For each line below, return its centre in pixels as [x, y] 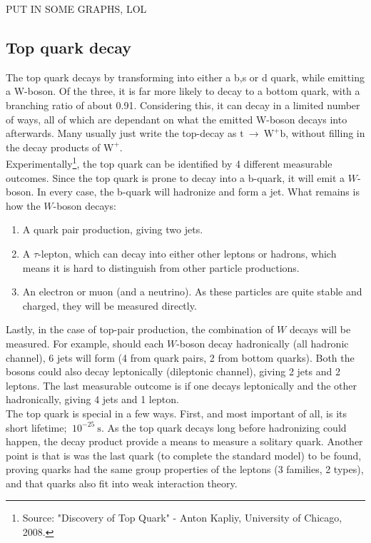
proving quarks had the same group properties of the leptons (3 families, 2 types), [185, 469]
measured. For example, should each [85, 343]
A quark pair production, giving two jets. [113, 229]
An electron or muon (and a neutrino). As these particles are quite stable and [192, 291]
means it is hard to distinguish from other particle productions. [161, 267]
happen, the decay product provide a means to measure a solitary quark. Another [184, 441]
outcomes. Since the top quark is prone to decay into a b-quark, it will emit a [176, 177]
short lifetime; [36, 427]
